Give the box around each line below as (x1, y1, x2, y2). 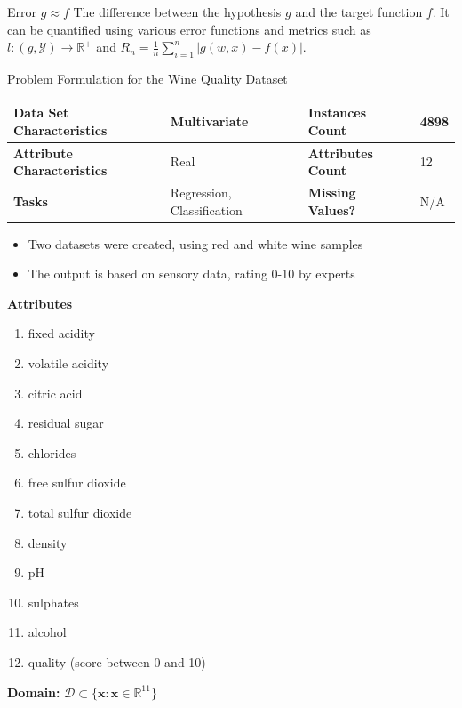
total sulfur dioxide (28, 503, 132, 521)
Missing (307, 182, 356, 201)
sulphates (28, 592, 79, 611)
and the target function (295, 3, 423, 20)
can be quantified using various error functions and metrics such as (7, 20, 371, 38)
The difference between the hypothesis (73, 3, 282, 20)
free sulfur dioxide (28, 473, 126, 492)
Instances (307, 103, 367, 122)
